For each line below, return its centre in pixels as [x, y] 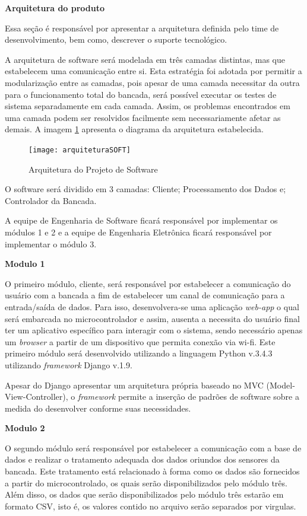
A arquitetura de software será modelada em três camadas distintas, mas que [145, 59]
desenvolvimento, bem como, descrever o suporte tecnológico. [116, 39]
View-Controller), [37, 396]
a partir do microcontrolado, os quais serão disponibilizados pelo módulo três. [146, 482]
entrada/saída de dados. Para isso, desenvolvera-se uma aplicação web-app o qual [152, 306]
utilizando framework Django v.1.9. [69, 364]
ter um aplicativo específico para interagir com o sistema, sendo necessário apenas [154, 330]
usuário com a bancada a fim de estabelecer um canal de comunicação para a [145, 295]
